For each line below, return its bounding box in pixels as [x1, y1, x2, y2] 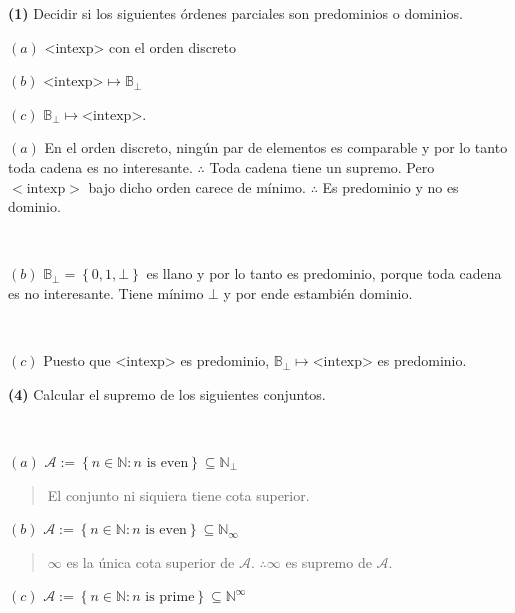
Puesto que [43, 350, 111, 371]
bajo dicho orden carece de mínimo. [88, 176, 306, 197]
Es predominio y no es [322, 176, 459, 197]
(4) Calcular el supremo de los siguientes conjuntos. [8, 383, 326, 404]
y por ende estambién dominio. [223, 282, 413, 303]
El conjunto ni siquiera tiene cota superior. [47, 484, 310, 505]
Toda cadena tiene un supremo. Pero [209, 156, 435, 177]
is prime [145, 590, 195, 605]
